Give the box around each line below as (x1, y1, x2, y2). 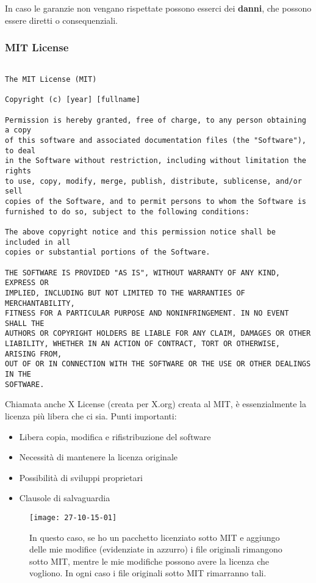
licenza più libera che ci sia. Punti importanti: (5, 410, 177, 422)
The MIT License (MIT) (5, 75, 97, 84)
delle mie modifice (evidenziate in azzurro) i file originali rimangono (29, 543, 282, 556)
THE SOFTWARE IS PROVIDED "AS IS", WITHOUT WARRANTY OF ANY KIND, (5, 268, 281, 277)
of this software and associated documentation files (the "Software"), (5, 136, 306, 145)
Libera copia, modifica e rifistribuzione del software (19, 430, 211, 443)
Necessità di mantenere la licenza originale (19, 451, 178, 463)
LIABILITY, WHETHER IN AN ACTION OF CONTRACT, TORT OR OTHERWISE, (5, 339, 281, 349)
